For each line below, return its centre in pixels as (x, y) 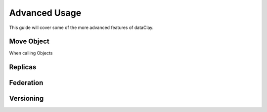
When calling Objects (31, 53)
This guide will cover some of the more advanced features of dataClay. (81, 28)
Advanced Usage (45, 13)
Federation (26, 83)
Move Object (29, 42)
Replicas (23, 67)
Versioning (26, 98)
